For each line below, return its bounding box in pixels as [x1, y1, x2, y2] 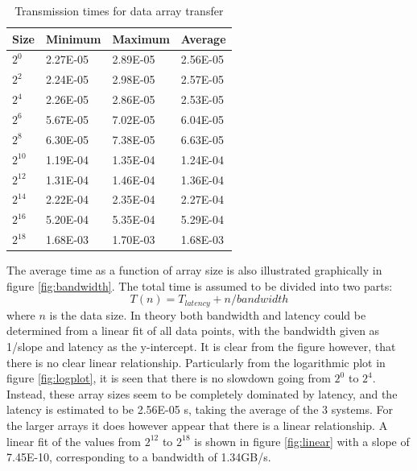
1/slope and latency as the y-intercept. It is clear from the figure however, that [6, 337, 396, 354]
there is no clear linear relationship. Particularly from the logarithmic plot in [6, 353, 386, 370]
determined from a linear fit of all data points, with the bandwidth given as [6, 322, 380, 339]
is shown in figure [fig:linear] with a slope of [194, 432, 410, 449]
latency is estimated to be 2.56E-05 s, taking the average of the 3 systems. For [6, 401, 393, 418]
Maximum [112, 30, 170, 47]
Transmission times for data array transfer [14, 2, 224, 19]
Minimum [45, 30, 101, 47]
